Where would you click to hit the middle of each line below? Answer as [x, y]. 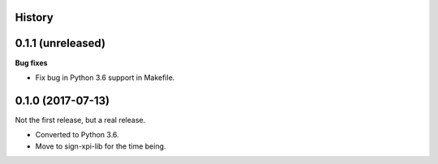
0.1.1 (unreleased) [60, 43]
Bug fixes [31, 63]
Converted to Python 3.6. [77, 135]
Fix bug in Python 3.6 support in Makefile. [105, 78]
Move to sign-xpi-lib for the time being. [101, 146]
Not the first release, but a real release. [80, 120]
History [34, 17]
